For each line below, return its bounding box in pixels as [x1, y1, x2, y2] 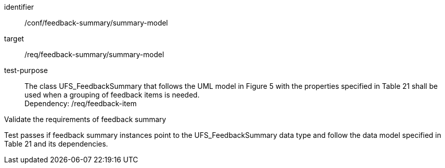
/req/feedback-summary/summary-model [24, 50, 164, 59]
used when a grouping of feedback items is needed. [24, 90, 200, 99]
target [4, 34, 24, 43]
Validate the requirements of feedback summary [4, 115, 166, 124]
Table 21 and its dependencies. [4, 139, 108, 148]
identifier [4, 3, 34, 11]
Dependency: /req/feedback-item [24, 99, 137, 108]
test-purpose [4, 66, 48, 75]
